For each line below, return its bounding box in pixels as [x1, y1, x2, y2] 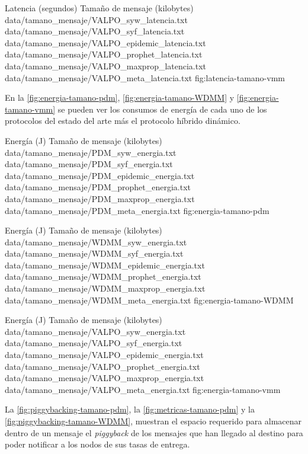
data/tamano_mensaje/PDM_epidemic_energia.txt [5, 169, 195, 181]
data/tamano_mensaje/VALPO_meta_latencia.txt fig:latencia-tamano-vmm [5, 71, 285, 84]
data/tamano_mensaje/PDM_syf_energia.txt [5, 158, 173, 170]
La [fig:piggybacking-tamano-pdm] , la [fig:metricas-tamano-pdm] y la [5, 403, 255, 415]
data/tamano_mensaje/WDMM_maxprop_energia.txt [5, 282, 206, 295]
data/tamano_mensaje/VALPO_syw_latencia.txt [5, 13, 188, 25]
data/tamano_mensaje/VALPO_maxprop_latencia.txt [5, 59, 207, 72]
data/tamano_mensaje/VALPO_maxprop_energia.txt [5, 372, 204, 384]
